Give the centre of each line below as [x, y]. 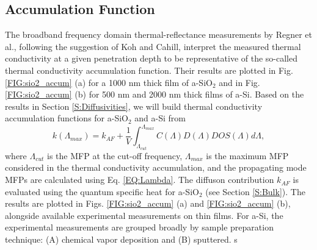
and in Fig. [239, 82]
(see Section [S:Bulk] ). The [255, 191]
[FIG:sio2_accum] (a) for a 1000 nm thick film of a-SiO [109, 82]
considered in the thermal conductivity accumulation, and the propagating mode [156, 167]
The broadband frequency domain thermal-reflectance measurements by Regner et [159, 34]
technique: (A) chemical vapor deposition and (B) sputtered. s [121, 239]
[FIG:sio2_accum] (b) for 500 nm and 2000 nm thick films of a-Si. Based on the [155, 94]
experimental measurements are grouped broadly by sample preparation [139, 227]
